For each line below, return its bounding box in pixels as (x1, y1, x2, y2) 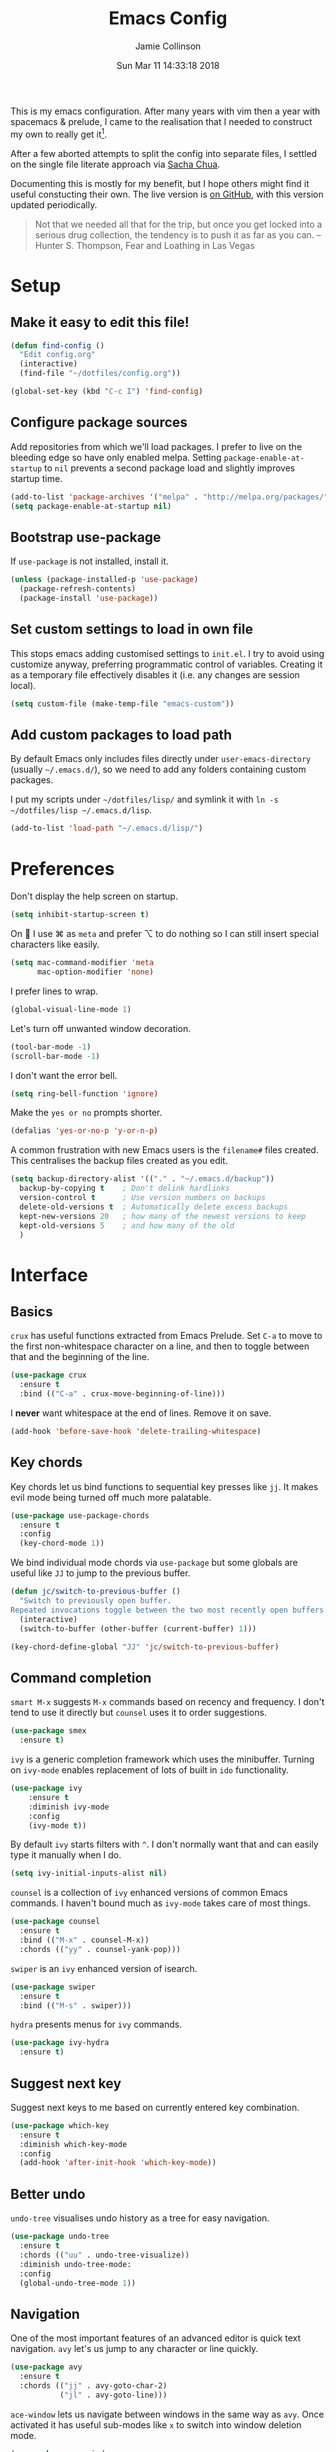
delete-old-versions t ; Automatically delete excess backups (19, 1202, 288, 1212)
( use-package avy (10, 2362, 83, 2372)
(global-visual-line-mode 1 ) (10, 1004, 132, 1014)
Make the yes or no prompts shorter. (10, 1107, 163, 1119)
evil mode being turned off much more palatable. (10, 1491, 212, 1503)
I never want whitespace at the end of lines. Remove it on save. (10, 1407, 272, 1419)
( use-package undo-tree (10, 2232, 110, 2242)
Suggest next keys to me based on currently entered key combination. (10, 2101, 300, 2113)
